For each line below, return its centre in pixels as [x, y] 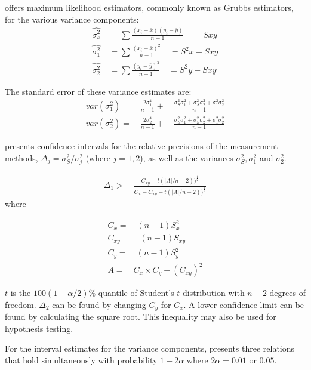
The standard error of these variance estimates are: [98, 91]
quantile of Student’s [136, 293]
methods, [21, 157]
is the [21, 293]
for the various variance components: [72, 19]
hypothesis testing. [39, 328]
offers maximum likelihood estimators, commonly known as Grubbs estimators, [149, 7]
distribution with [214, 293]
